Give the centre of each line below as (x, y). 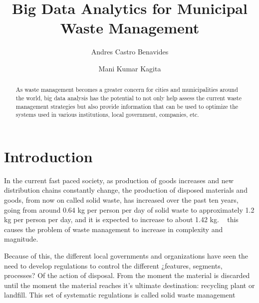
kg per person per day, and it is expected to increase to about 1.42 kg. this (121, 219)
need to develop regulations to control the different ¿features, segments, (113, 265)
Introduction (48, 156)
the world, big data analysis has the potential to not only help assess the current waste (129, 98)
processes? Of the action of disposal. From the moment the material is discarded (127, 275)
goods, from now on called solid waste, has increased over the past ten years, (121, 200)
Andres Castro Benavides (130, 52)
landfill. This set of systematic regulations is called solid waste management (120, 295)
